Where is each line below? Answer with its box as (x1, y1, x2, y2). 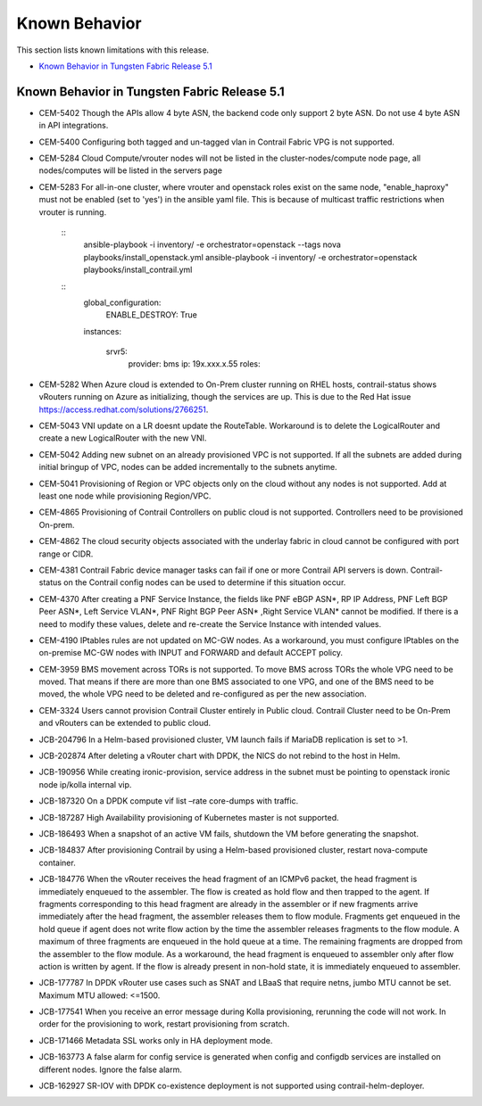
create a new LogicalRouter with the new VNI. (38, 433, 207, 443)
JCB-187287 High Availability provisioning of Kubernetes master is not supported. (38, 812, 339, 822)
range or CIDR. (38, 549, 94, 559)
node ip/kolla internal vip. (38, 779, 132, 789)
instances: (83, 326, 122, 336)
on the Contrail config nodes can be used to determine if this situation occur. (63, 577, 346, 588)
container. (38, 857, 76, 868)
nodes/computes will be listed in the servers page (38, 165, 223, 176)
